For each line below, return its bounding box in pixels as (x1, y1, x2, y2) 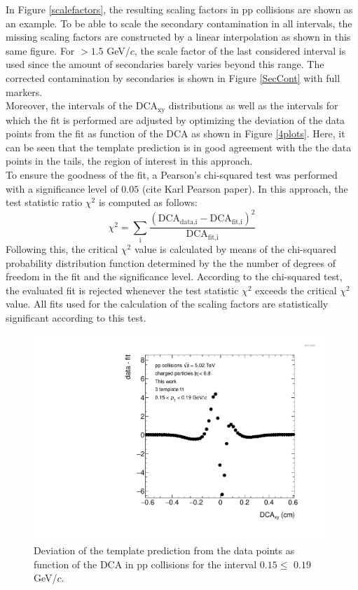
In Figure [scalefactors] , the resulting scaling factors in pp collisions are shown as (6, 2, 353, 16)
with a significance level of (6, 181, 118, 195)
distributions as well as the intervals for (168, 98, 338, 113)
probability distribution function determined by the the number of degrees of (6, 255, 336, 270)
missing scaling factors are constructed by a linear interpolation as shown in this (6, 29, 351, 44)
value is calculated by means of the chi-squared (134, 242, 336, 256)
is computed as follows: (98, 195, 198, 210)
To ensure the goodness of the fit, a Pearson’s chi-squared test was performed (6, 167, 338, 181)
